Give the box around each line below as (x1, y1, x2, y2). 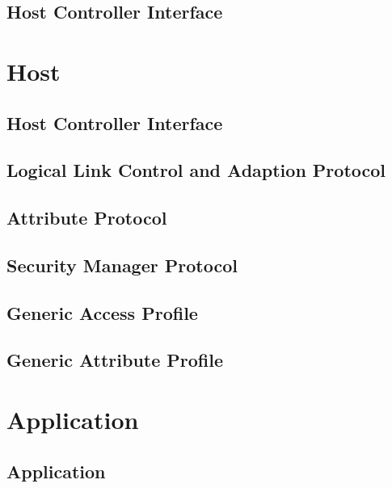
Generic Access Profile (6, 300, 198, 325)
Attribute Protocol (6, 205, 167, 230)
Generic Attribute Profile (6, 347, 224, 372)
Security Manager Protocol (6, 252, 238, 277)
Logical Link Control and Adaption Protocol (6, 158, 386, 183)
